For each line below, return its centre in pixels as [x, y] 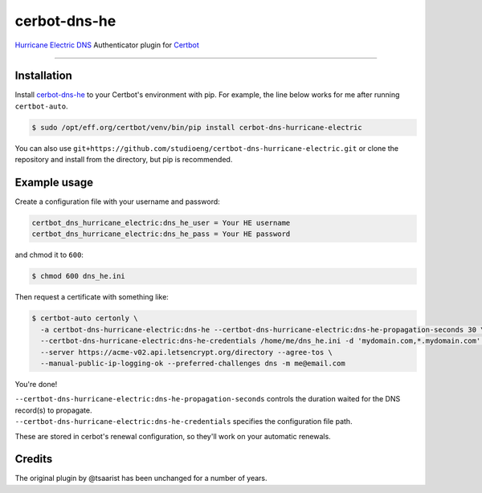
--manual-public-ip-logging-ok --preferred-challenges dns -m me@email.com [193, 363]
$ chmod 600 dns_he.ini [79, 276]
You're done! [36, 384]
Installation [43, 76]
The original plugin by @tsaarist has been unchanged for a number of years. [141, 479]
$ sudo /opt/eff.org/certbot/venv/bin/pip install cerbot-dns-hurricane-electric [197, 127]
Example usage [54, 183]
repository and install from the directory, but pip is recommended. [124, 160]
